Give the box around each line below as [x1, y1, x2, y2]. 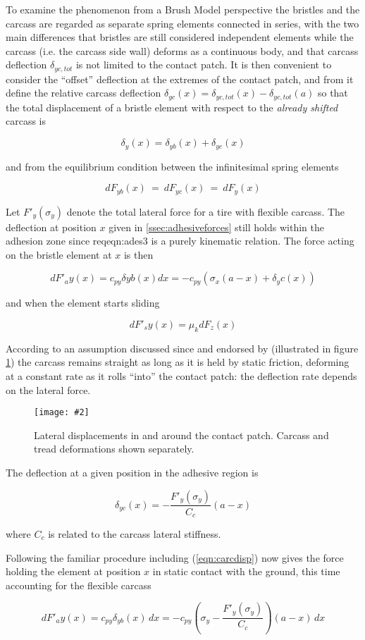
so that [317, 85, 348, 100]
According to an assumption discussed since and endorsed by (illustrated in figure [6, 340, 359, 355]
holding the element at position [6, 564, 141, 579]
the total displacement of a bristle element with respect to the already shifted [6, 99, 338, 114]
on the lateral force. [6, 382, 91, 397]
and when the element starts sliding [6, 295, 160, 310]
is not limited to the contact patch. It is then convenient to [75, 57, 332, 72]
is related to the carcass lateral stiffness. [48, 527, 221, 541]
